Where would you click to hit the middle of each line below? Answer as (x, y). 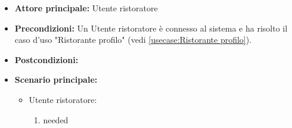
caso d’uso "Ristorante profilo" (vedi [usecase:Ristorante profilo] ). (133, 40)
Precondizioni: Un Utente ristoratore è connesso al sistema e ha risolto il (151, 28)
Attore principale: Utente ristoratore (86, 8)
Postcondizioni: (46, 59)
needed (56, 119)
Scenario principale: (56, 79)
